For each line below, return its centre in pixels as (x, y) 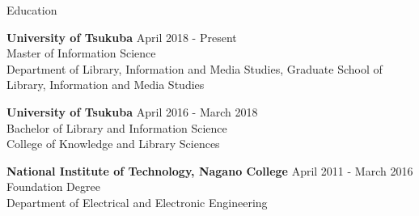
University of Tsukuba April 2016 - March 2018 (132, 111)
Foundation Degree (53, 186)
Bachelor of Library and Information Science (117, 127)
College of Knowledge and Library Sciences (113, 144)
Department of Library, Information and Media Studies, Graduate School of (195, 68)
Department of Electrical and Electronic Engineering (137, 202)
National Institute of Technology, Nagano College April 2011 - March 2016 (210, 170)
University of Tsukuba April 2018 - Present (122, 37)
